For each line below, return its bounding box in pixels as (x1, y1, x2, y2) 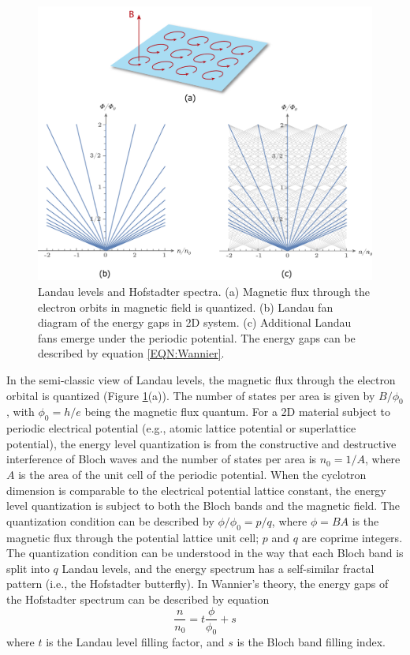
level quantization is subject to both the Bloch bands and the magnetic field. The (6, 497, 400, 514)
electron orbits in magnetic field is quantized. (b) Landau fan (38, 298, 334, 315)
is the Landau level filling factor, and (46, 634, 225, 650)
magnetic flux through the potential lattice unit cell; (6, 529, 259, 545)
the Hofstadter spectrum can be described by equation (6, 590, 270, 607)
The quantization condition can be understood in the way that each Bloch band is (6, 545, 404, 561)
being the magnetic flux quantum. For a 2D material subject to (84, 403, 390, 420)
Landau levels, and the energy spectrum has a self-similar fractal (61, 560, 375, 576)
